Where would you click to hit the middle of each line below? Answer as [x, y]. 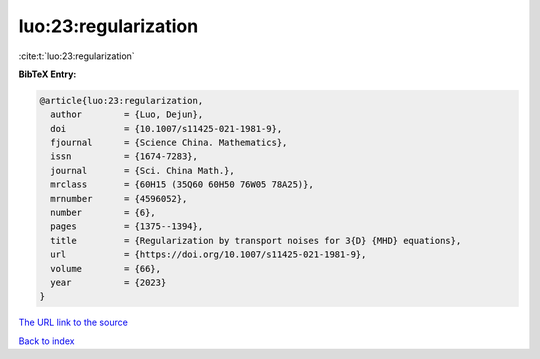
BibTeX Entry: [47, 74]
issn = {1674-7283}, [124, 156]
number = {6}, [103, 213]
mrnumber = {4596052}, [119, 198]
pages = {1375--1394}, [127, 226]
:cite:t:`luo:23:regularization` [76, 56]
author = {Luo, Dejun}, [127, 114]
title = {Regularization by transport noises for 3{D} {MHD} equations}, [256, 240]
